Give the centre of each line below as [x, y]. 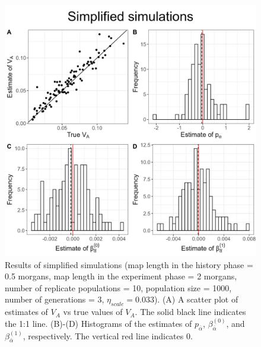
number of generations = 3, [55, 299]
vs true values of [93, 312]
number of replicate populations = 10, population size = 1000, [118, 287]
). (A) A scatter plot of [196, 299]
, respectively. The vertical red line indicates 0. [108, 335]
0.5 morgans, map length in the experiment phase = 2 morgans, [121, 276]
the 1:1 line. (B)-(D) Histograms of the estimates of [98, 323]
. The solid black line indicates [190, 312]
